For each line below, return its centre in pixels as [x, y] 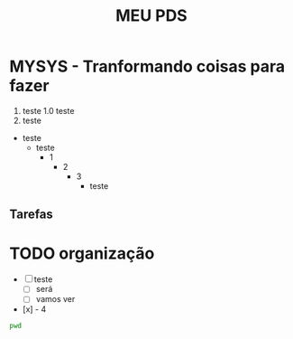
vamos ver [55, 299]
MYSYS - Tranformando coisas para [147, 66]
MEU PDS [151, 16]
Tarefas [32, 215]
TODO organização [82, 253]
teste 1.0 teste [48, 110]
